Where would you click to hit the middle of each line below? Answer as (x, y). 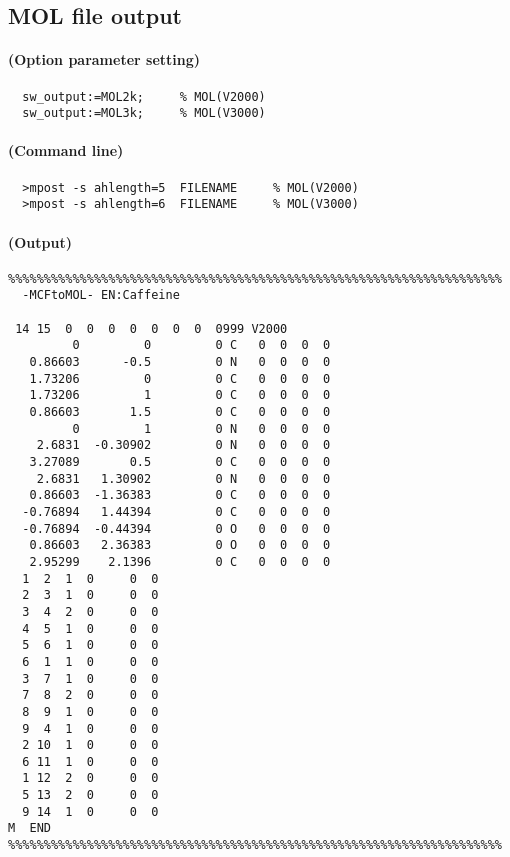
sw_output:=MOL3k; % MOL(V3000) (144, 113)
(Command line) (66, 150)
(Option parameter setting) (104, 59)
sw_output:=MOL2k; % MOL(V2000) (144, 96)
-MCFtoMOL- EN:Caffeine (101, 295)
